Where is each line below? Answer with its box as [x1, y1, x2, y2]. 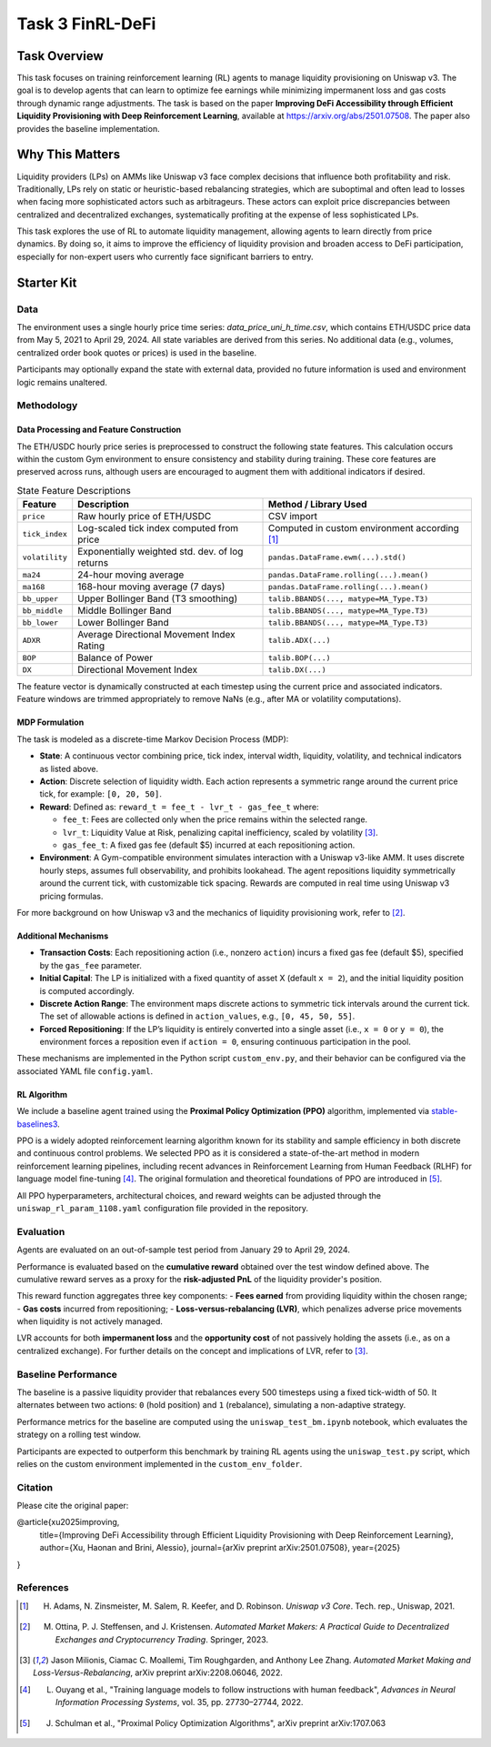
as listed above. [39, 763, 99, 774]
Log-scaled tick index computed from [77, 522, 239, 535]
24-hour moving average [77, 568, 185, 581]
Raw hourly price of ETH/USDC [77, 510, 212, 523]
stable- [431, 1106, 458, 1117]
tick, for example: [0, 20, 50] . [39, 788, 163, 799]
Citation [16, 1481, 54, 1493]
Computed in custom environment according [268, 522, 459, 535]
